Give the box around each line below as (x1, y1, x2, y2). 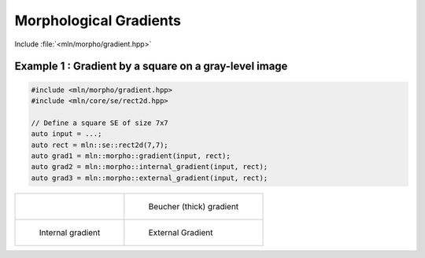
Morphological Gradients (14, 12, 181, 29)
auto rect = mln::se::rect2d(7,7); (31, 140, 168, 149)
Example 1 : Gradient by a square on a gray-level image (14, 60, 288, 73)
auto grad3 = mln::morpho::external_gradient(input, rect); (31, 173, 268, 182)
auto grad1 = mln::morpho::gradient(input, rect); (31, 151, 231, 160)
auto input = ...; (31, 130, 102, 138)
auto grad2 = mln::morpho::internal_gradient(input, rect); (31, 162, 268, 171)
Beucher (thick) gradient (148, 201, 239, 212)
